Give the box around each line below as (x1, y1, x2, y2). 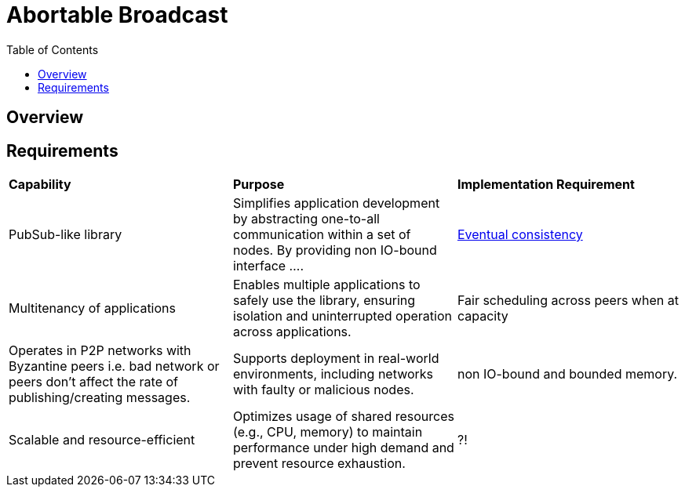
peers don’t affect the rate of (9, 374, 178, 390)
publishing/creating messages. (9, 390, 191, 406)
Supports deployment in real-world (232, 350, 439, 367)
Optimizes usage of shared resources (232, 408, 454, 425)
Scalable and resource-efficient (9, 432, 195, 448)
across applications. (232, 324, 352, 340)
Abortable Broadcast (6, 2, 228, 28)
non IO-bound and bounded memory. (457, 366, 678, 382)
